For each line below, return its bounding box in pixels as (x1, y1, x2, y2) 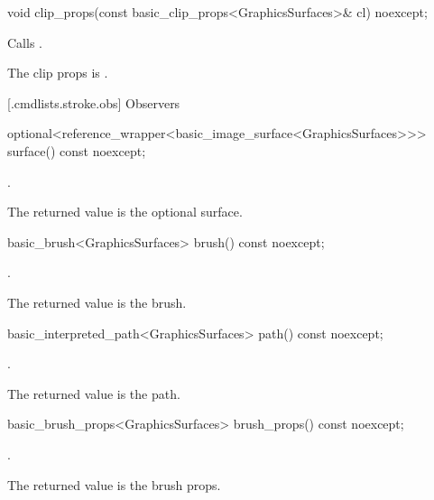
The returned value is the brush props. (7, 475, 221, 494)
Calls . (7, 32, 42, 51)
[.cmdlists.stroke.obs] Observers (7, 93, 180, 112)
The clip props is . (7, 63, 108, 82)
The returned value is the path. (7, 384, 180, 403)
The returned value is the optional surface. (7, 202, 243, 221)
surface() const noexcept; (7, 141, 146, 160)
